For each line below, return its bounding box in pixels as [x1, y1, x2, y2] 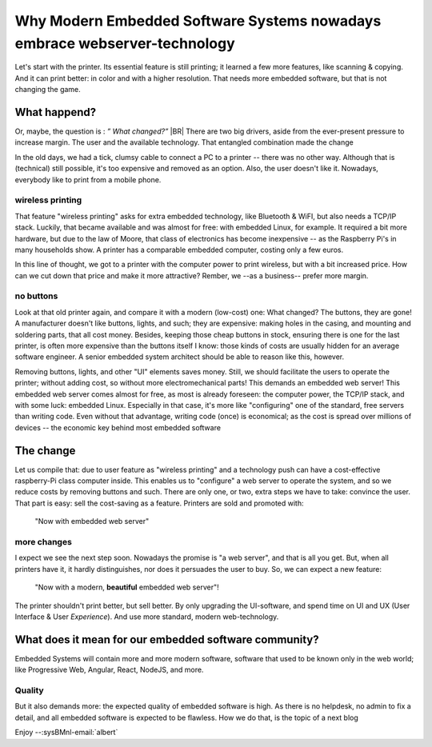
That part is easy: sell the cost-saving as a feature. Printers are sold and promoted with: [14, 498, 304, 508]
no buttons [14, 290, 58, 302]
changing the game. [14, 85, 82, 94]
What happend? [14, 105, 97, 119]
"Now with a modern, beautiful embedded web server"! [34, 582, 219, 592]
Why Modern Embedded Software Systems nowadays [14, 12, 382, 30]
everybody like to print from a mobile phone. [14, 174, 162, 184]
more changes [14, 536, 72, 547]
